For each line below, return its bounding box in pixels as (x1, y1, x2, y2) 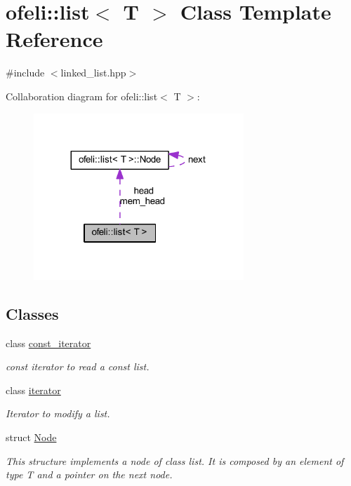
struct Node (6, 429, 57, 444)
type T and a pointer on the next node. (6, 467, 173, 482)
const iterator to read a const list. (6, 359, 150, 374)
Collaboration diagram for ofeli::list (6, 88, 158, 103)
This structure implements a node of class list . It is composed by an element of (6, 453, 344, 468)
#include (6, 65, 45, 80)
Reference (6, 25, 103, 53)
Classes (6, 302, 59, 324)
